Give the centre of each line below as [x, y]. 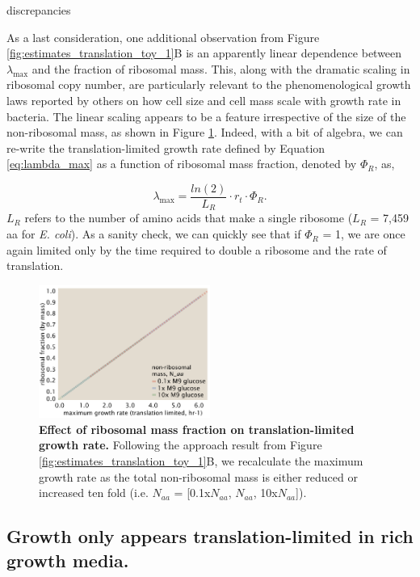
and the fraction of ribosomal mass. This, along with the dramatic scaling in [221, 68]
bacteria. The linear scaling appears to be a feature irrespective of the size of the [206, 116]
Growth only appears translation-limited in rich [210, 536]
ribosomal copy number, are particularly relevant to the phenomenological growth [209, 84]
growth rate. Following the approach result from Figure [181, 445]
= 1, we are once [364, 234]
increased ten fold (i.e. [94, 493]
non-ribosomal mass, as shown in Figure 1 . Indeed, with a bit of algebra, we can [205, 132]
